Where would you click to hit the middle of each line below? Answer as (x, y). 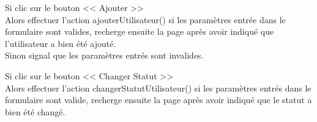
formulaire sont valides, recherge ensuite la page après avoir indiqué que (140, 31)
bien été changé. (35, 111)
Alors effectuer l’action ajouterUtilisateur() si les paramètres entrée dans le (145, 19)
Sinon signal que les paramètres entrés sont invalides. (104, 55)
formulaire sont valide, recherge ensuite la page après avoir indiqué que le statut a (158, 100)
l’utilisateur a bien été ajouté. (61, 43)
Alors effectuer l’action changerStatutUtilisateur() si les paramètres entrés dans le (158, 88)
